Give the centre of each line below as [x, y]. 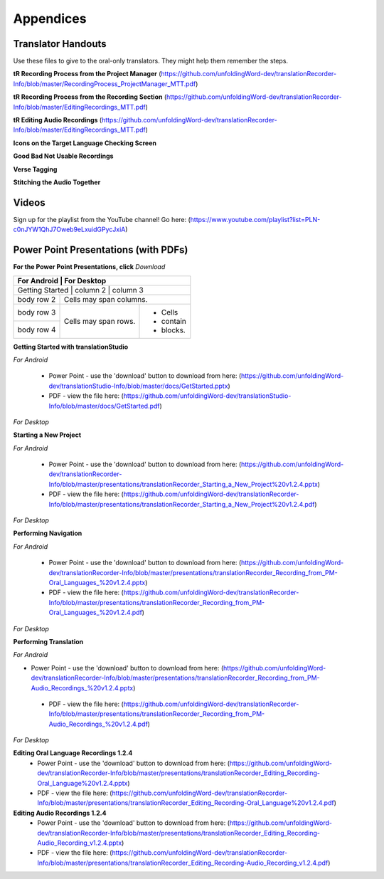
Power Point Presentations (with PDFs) [101, 250]
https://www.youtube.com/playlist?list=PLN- [255, 219]
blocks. [174, 330]
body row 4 [37, 330]
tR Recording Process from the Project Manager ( [87, 74]
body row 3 [37, 312]
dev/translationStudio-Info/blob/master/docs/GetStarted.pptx [138, 386]
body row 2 [37, 299]
